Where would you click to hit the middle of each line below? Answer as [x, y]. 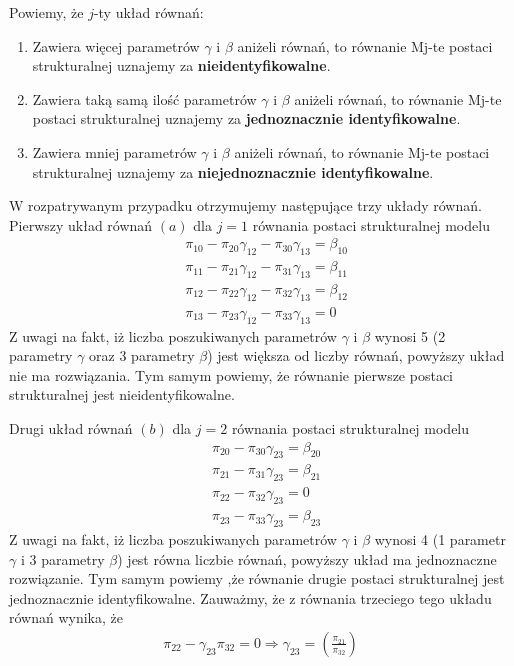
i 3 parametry [62, 558]
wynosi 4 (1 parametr [440, 538]
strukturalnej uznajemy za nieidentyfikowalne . [181, 65]
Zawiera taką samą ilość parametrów [144, 98]
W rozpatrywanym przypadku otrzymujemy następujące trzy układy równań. [245, 205]
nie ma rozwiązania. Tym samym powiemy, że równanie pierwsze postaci [231, 374]
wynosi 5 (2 [410, 335]
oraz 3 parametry [142, 355]
